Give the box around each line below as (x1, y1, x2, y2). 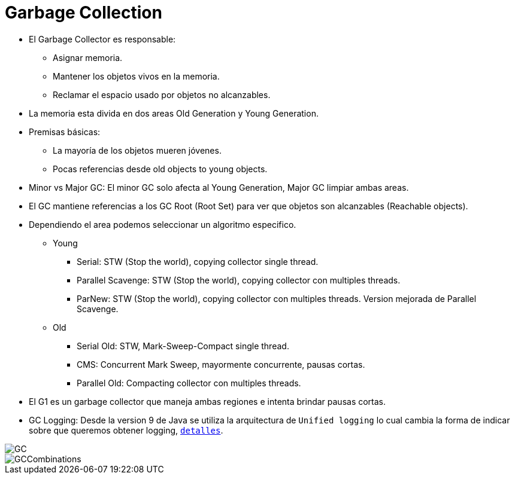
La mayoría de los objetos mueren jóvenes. (53, 145, 222, 155)
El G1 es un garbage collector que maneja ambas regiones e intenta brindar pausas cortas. (29, 396, 386, 407)
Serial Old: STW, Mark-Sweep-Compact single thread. (77, 340, 289, 351)
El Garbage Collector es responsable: (29, 33, 176, 44)
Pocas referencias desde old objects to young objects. (53, 163, 268, 174)
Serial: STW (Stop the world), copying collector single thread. (77, 256, 319, 267)
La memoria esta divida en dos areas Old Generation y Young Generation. (29, 108, 319, 118)
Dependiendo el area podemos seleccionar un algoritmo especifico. (29, 219, 296, 230)
